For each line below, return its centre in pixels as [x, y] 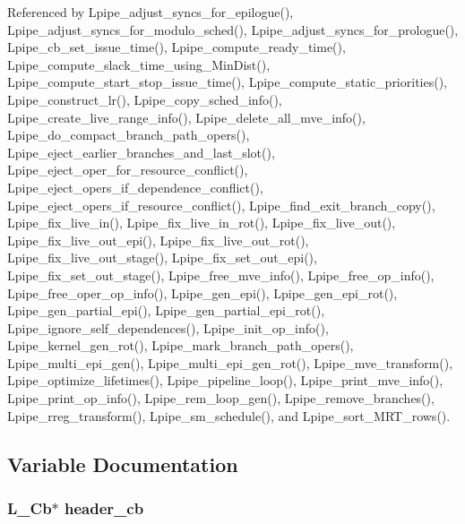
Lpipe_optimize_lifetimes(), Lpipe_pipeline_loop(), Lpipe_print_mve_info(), [225, 380]
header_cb [104, 507]
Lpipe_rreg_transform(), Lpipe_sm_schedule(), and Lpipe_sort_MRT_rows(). [229, 415]
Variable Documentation [123, 464]
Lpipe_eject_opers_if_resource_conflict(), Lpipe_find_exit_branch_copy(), [221, 205]
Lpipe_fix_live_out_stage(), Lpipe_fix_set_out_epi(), [162, 258]
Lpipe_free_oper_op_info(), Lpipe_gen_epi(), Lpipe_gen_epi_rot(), [202, 292]
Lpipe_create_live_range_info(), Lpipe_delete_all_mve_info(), [186, 117]
